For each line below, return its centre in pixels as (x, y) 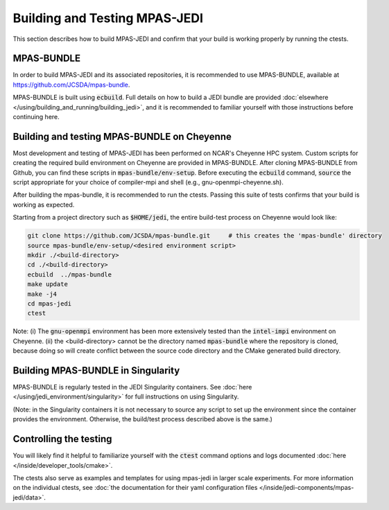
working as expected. (44, 204)
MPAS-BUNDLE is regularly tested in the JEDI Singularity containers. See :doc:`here (132, 387)
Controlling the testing (62, 439)
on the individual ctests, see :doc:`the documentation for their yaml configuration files (135, 488)
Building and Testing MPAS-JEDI (108, 18)
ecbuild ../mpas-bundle (70, 274)
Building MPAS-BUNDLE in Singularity (96, 370)
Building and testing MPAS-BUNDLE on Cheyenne (122, 136)
